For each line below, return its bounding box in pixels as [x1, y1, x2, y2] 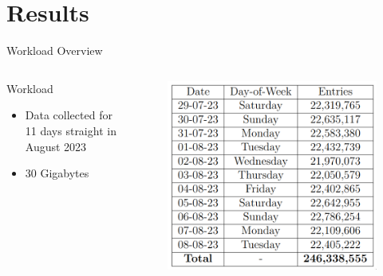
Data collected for [25, 107, 113, 123]
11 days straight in [25, 122, 116, 138]
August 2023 [25, 138, 87, 154]
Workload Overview [6, 42, 103, 59]
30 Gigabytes [25, 165, 89, 181]
